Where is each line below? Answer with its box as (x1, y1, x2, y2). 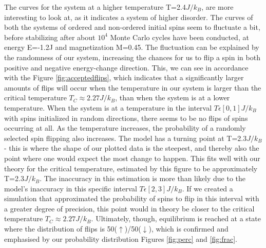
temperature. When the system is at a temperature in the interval (4, 102, 212, 113)
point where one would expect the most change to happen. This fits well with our (4, 152, 260, 163)
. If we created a (182, 183, 233, 193)
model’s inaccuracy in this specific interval (4, 183, 137, 193)
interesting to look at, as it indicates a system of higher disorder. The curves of (4, 11, 253, 22)
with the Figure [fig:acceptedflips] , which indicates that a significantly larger (4, 72, 244, 83)
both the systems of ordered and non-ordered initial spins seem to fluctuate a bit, (4, 22, 260, 32)
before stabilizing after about (4, 31, 96, 42)
